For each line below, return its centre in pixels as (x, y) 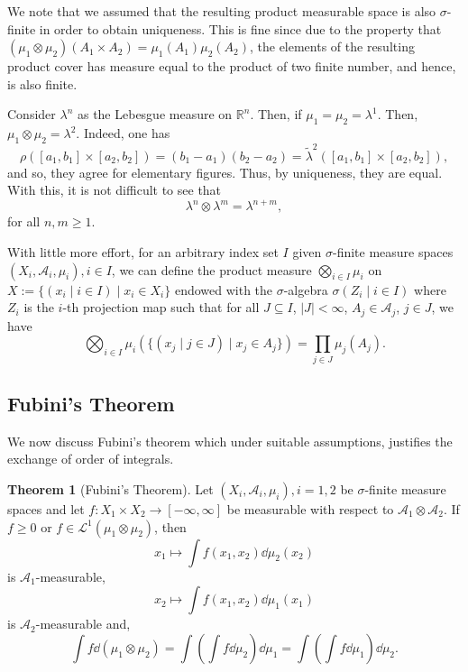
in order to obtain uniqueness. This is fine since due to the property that (240, 28)
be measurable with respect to (310, 508)
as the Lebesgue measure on (155, 114)
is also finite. (42, 83)
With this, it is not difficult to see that (115, 190)
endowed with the (224, 289)
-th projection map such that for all (161, 307)
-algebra (306, 289)
